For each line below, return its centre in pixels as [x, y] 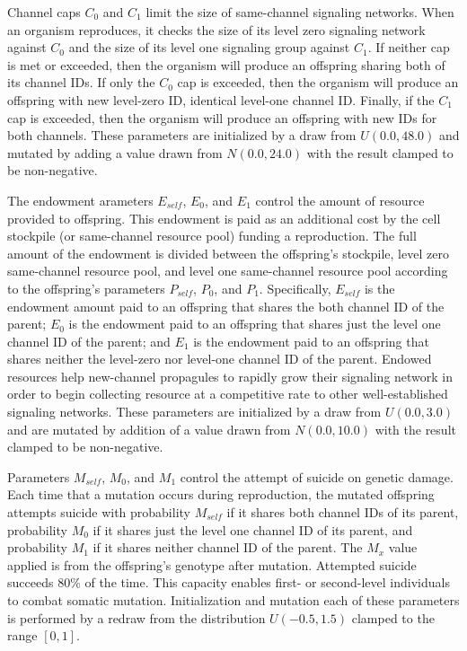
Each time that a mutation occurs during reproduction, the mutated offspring [221, 494]
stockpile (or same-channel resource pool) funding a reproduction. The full [212, 236]
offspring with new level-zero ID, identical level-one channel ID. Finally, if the [221, 99]
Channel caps [44, 12]
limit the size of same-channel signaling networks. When [300, 12]
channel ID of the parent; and [89, 341]
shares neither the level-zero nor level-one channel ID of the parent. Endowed [220, 359]
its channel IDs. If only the [81, 82]
